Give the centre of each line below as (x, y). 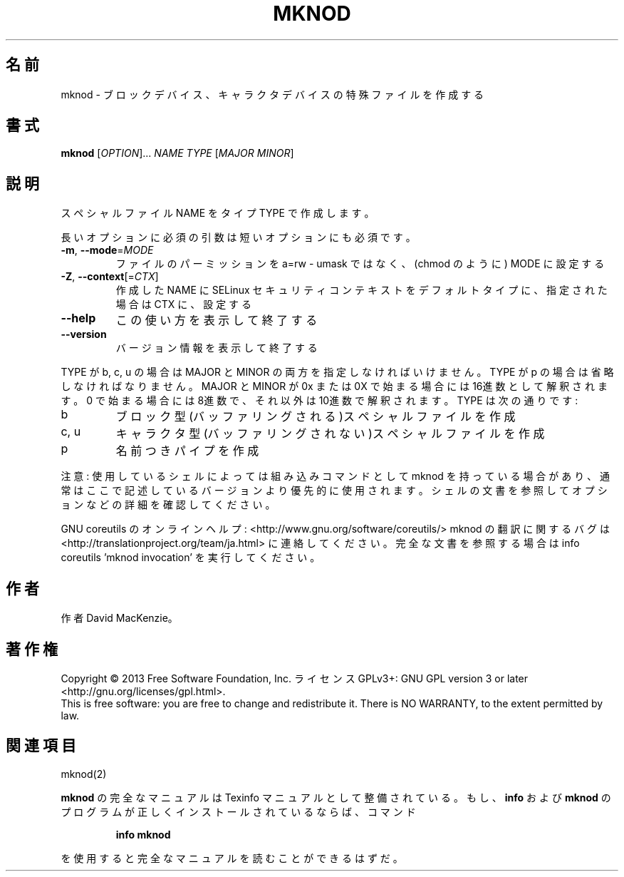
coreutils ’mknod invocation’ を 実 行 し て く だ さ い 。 (191, 558)
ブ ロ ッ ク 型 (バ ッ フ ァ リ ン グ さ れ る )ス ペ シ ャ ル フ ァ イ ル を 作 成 (316, 417)
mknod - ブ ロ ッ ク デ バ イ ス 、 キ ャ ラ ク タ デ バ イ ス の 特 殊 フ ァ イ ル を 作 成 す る (272, 94)
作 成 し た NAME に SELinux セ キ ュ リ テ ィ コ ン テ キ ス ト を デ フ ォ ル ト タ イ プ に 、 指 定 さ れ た (362, 290)
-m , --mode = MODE (107, 250)
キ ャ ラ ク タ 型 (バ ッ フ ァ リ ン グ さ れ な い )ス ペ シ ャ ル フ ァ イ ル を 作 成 (330, 434)
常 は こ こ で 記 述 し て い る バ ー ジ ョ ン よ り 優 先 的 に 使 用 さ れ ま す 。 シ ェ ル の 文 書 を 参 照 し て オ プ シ (334, 491)
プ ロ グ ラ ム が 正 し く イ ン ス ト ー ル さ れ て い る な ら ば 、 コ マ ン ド (238, 811)
